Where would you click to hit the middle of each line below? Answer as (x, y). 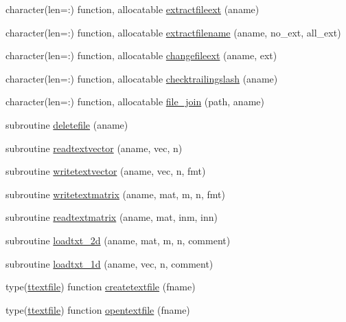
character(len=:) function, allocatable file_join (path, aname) (135, 101)
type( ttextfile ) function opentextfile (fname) (98, 309)
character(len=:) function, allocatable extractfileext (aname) (132, 9)
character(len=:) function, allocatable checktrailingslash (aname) (142, 78)
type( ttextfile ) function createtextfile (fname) (101, 287)
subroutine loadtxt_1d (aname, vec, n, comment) (109, 263)
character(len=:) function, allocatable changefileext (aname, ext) (141, 55)
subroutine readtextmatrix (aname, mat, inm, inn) (112, 217)
